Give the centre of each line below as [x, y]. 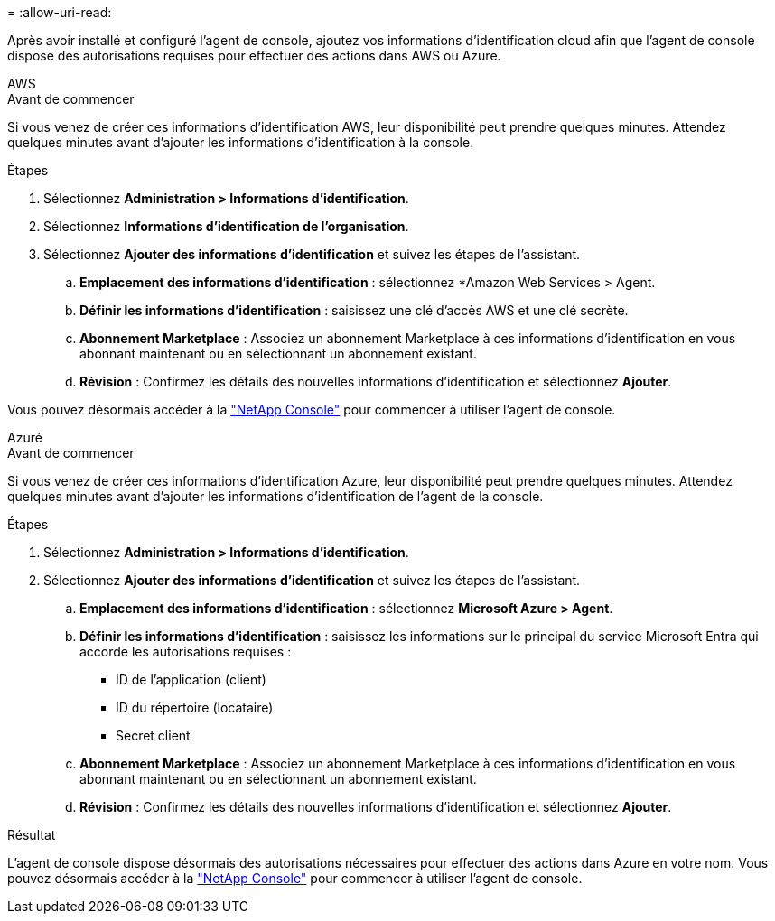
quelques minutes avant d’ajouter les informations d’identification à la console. [241, 142]
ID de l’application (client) [191, 679]
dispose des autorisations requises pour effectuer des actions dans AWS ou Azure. [254, 56]
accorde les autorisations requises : [186, 651]
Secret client [153, 735]
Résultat [32, 835]
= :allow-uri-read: [60, 12]
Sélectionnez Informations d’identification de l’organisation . [226, 226]
